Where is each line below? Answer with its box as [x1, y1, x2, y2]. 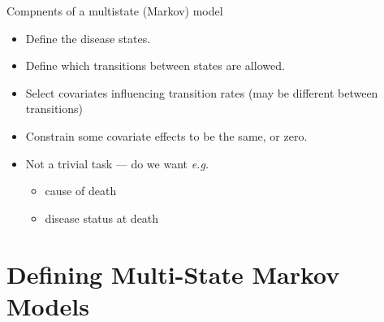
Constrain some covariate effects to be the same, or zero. [25, 127, 308, 144]
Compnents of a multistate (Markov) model [6, 2, 223, 19]
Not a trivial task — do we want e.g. [25, 154, 209, 172]
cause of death [45, 182, 117, 199]
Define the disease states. [25, 29, 151, 46]
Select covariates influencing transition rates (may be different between [25, 84, 378, 101]
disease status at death [45, 209, 159, 226]
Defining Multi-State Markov [6, 257, 340, 290]
